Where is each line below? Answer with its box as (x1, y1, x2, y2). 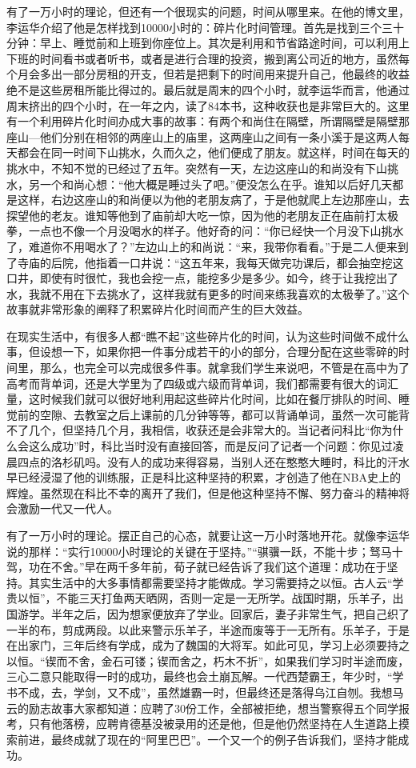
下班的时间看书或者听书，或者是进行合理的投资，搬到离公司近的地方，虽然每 (6, 50, 410, 66)
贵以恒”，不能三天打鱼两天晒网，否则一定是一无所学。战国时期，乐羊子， (6, 590, 393, 606)
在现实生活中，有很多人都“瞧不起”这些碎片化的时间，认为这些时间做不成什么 (6, 327, 410, 344)
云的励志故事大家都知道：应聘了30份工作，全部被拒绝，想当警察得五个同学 (6, 699, 398, 716)
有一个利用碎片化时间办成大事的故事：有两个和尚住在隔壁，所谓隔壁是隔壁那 (6, 113, 410, 130)
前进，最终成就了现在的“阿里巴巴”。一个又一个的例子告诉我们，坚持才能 (17, 730, 398, 747)
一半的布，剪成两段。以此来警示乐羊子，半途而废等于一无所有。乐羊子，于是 (6, 621, 410, 638)
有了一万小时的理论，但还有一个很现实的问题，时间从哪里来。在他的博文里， (6, 3, 410, 19)
